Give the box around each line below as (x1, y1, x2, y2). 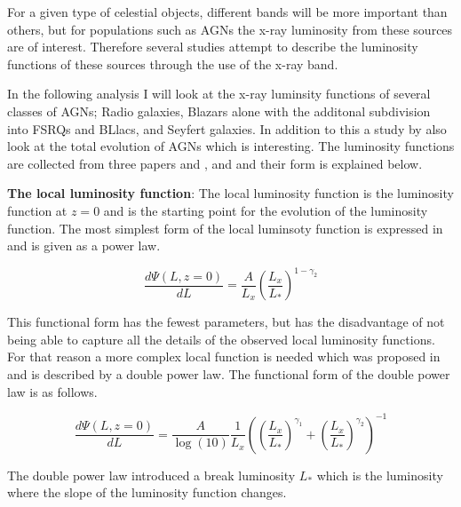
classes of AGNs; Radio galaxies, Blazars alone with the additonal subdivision (7, 101, 431, 120)
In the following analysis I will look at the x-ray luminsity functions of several (7, 84, 431, 103)
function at (7, 201, 68, 219)
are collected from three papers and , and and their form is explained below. (7, 154, 423, 172)
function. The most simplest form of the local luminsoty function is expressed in (7, 218, 443, 237)
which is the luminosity (316, 465, 443, 484)
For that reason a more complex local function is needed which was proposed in (7, 347, 441, 366)
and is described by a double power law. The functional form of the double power (7, 365, 450, 383)
